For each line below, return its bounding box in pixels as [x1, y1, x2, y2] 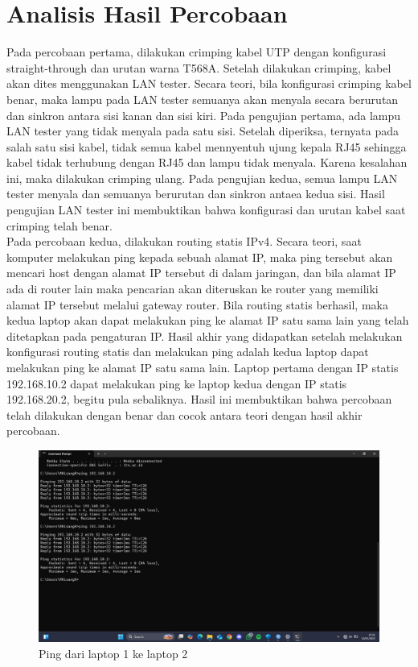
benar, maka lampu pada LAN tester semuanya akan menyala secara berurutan [6, 90, 399, 107]
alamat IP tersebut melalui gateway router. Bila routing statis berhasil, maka [6, 296, 388, 313]
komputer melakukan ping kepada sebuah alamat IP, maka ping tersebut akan [6, 248, 393, 265]
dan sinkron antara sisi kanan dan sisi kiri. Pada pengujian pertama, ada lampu [6, 106, 401, 123]
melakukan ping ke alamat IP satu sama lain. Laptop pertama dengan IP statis [6, 359, 399, 375]
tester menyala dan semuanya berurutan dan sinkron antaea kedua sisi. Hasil [6, 185, 385, 202]
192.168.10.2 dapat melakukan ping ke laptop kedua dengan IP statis [6, 375, 347, 391]
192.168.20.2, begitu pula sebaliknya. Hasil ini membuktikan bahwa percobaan [6, 391, 392, 408]
